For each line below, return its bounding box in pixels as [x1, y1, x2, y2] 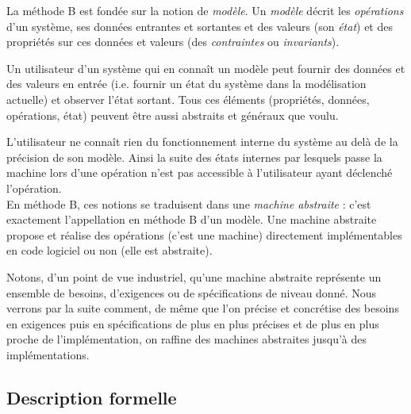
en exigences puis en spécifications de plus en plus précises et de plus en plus [6, 315, 379, 332]
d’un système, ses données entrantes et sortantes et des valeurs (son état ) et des [6, 17, 393, 34]
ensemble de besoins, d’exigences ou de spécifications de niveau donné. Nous [6, 284, 377, 301]
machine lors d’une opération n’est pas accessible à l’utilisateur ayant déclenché [6, 164, 393, 181]
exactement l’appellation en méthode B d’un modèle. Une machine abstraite [6, 211, 377, 228]
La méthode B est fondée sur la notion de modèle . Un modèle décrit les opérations [6, 2, 404, 18]
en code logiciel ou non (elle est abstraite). [6, 242, 213, 259]
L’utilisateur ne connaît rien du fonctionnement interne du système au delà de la [6, 133, 398, 150]
